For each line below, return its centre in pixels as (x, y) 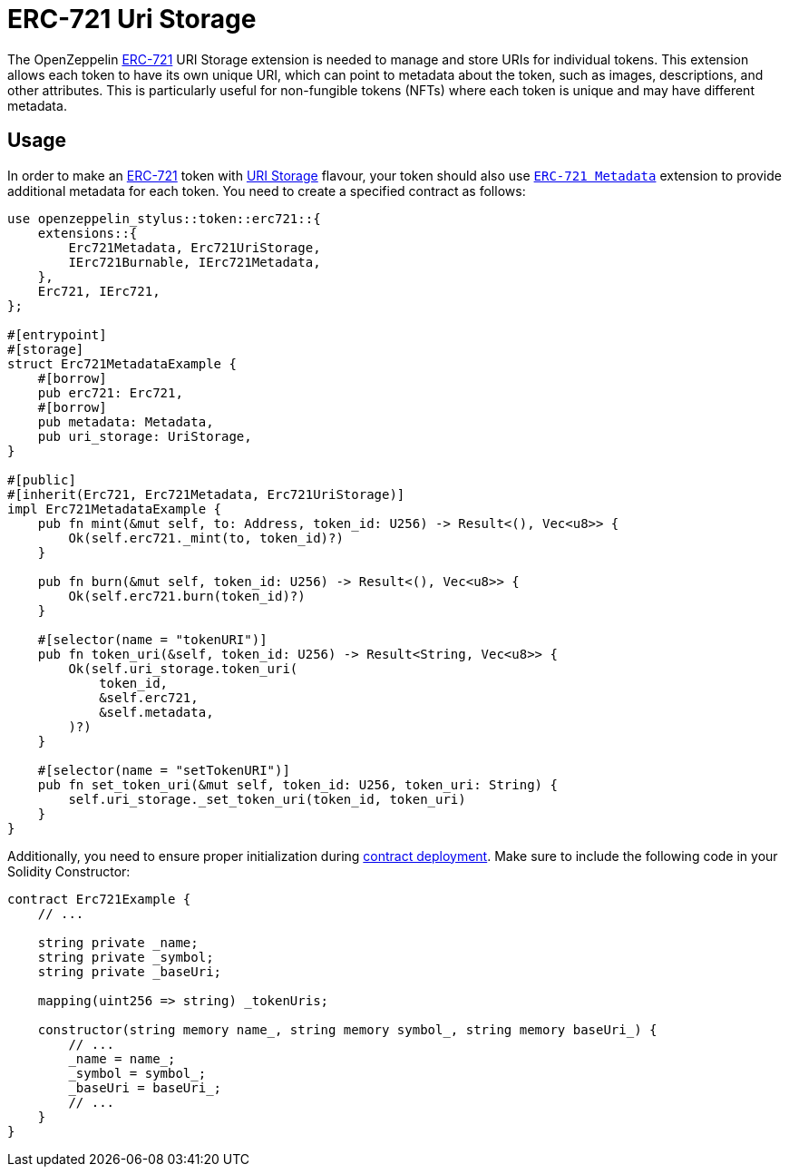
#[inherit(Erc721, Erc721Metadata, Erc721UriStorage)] (206, 494)
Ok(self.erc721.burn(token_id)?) (187, 596)
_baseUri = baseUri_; (145, 1087)
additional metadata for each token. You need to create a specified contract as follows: (267, 191)
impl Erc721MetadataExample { (115, 509)
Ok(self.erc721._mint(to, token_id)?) (206, 538)
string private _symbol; (126, 957)
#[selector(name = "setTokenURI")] (164, 770)
